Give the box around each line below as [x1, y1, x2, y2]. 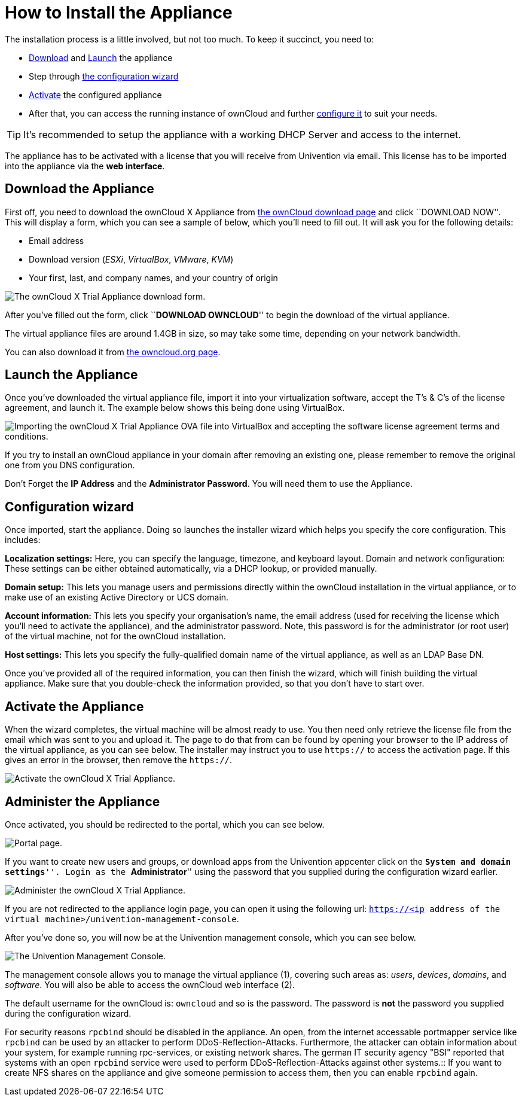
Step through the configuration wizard [29, 71, 179, 81]
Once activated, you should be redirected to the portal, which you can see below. [5, 819, 325, 829]
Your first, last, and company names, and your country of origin [29, 272, 278, 283]
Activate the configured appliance [29, 89, 162, 100]
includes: [5, 535, 41, 545]
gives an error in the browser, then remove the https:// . [5, 755, 233, 765]
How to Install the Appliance [5, 2, 233, 23]
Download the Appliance [5, 181, 154, 197]
